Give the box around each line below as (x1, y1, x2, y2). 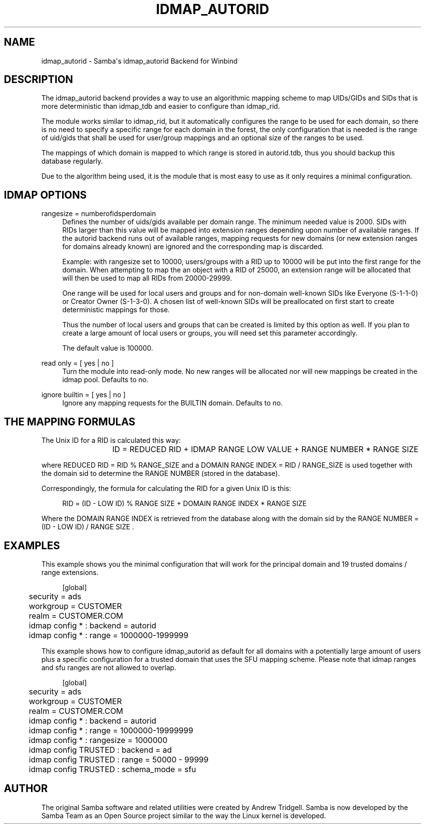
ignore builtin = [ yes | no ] (41, 390, 126, 399)
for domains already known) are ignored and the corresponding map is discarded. (62, 242, 324, 251)
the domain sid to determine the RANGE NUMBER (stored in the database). (41, 469, 280, 478)
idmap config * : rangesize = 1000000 (29, 735, 167, 745)
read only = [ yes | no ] (41, 359, 114, 368)
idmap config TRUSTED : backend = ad (29, 744, 172, 755)
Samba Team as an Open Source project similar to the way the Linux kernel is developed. (41, 811, 326, 820)
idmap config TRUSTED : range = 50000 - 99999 (29, 754, 209, 764)
